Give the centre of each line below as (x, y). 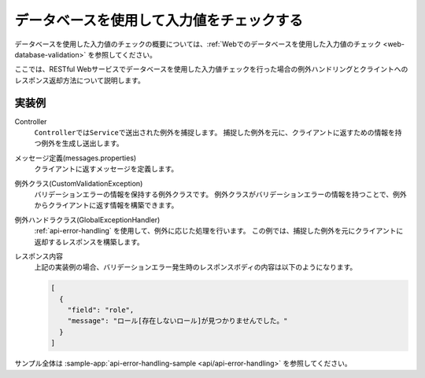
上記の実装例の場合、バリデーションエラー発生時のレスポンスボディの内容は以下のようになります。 (196, 267)
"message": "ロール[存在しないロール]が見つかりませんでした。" (177, 321)
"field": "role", (101, 310)
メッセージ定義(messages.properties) (76, 158)
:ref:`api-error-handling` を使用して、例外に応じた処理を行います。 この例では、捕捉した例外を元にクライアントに (219, 231)
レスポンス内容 (39, 256)
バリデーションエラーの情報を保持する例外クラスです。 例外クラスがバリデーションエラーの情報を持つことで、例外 (220, 194)
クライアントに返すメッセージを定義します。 (106, 169)
